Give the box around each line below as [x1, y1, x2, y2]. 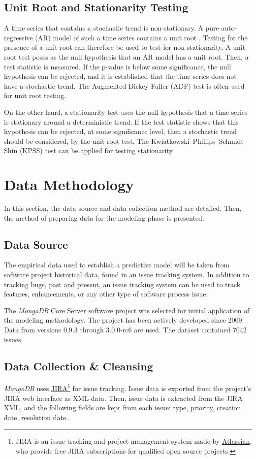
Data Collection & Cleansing [4, 358, 153, 373]
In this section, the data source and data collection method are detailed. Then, [4, 203, 242, 213]
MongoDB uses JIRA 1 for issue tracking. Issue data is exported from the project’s [4, 382, 251, 393]
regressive [4, 32, 33, 42]
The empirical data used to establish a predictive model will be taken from [4, 260, 230, 270]
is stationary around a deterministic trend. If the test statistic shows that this [4, 116, 239, 127]
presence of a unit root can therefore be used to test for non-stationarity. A [4, 42, 231, 52]
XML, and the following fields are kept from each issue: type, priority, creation [4, 402, 241, 413]
